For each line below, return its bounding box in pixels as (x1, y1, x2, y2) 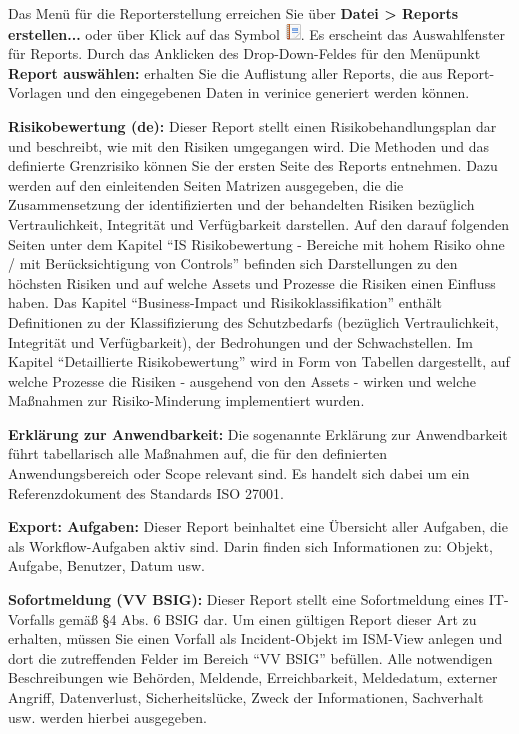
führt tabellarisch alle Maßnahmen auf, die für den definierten (8, 443, 388, 464)
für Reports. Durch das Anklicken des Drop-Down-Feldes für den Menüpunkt (8, 43, 481, 64)
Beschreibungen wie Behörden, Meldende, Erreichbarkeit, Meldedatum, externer (8, 667, 498, 688)
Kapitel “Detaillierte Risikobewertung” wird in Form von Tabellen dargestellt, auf (8, 351, 510, 372)
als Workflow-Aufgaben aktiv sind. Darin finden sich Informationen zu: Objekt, (8, 535, 493, 556)
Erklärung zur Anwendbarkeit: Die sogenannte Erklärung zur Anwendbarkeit (8, 423, 508, 444)
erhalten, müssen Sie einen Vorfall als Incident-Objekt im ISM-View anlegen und (8, 628, 503, 649)
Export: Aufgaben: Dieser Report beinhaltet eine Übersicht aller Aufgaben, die (8, 516, 508, 537)
